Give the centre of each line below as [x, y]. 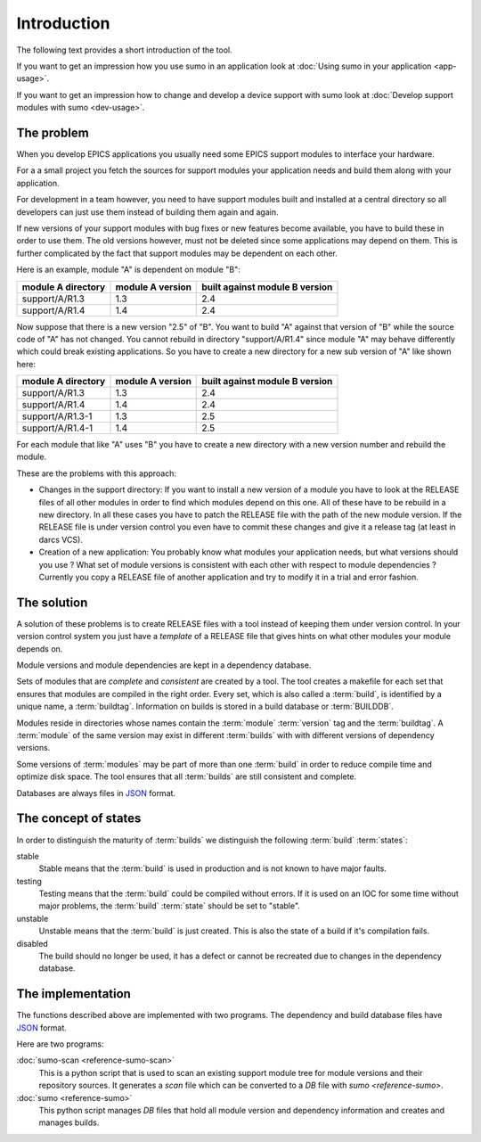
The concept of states [79, 819]
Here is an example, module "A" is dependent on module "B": [128, 270]
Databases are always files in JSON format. [96, 793]
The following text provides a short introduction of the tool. [125, 50]
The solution [52, 602]
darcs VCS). [61, 539]
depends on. [40, 649]
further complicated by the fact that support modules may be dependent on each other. [177, 253]
